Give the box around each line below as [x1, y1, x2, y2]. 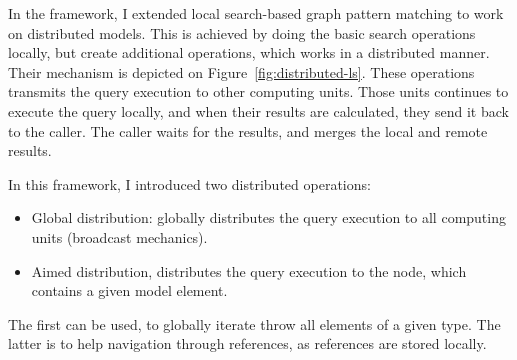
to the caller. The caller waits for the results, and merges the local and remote [8, 120, 488, 141]
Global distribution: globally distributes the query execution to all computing [31, 207, 506, 228]
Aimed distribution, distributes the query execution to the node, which [31, 260, 467, 281]
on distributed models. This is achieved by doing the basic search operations [8, 22, 476, 43]
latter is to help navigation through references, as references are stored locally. [8, 333, 487, 354]
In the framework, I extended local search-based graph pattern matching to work [8, 3, 504, 23]
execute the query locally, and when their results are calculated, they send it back [8, 100, 509, 121]
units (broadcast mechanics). [31, 226, 208, 247]
